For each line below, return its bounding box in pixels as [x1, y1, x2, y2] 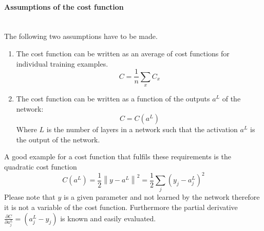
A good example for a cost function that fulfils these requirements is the [4, 151, 231, 162]
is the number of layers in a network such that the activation [46, 124, 238, 135]
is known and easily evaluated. [60, 213, 156, 223]
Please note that [4, 192, 55, 202]
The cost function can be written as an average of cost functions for [16, 48, 230, 58]
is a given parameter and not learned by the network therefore [64, 192, 260, 202]
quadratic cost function [4, 161, 77, 172]
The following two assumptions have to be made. [4, 31, 158, 41]
